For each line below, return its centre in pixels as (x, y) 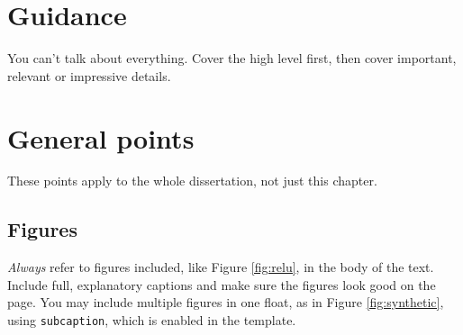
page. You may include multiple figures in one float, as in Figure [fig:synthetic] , (226, 302)
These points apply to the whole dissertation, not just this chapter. (192, 181)
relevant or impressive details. (89, 75)
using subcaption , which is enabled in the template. (152, 320)
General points (101, 137)
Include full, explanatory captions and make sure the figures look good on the (222, 284)
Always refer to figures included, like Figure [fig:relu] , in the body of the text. (221, 267)
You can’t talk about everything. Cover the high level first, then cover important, (232, 58)
